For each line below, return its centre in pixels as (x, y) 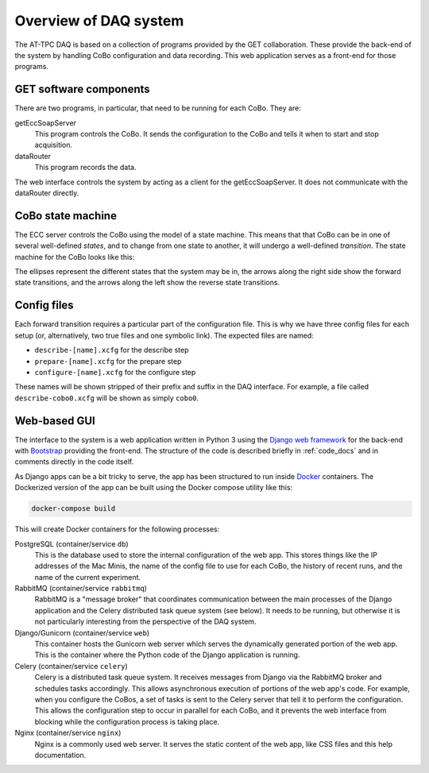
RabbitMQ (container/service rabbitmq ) (81, 589)
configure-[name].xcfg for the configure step (115, 372)
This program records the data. (85, 168)
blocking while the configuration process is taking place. (127, 721)
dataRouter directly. (47, 193)
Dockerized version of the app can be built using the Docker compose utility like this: (154, 488)
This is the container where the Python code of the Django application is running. (167, 655)
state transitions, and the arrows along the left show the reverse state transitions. (147, 283)
